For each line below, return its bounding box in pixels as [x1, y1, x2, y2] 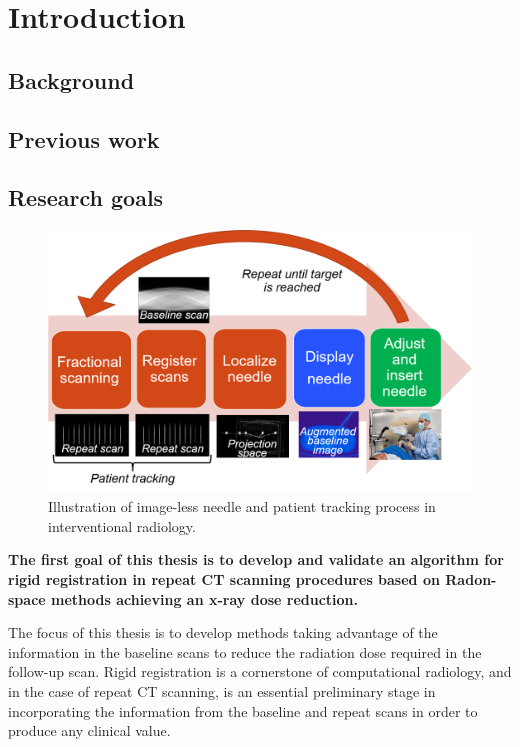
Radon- [445, 569, 497, 590]
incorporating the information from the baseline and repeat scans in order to [8, 700, 478, 721]
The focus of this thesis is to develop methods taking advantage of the [8, 622, 438, 643]
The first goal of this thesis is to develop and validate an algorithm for [8, 549, 504, 570]
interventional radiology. [48, 515, 196, 536]
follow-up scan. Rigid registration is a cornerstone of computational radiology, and [8, 661, 512, 682]
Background [8, 64, 135, 95]
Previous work [8, 123, 160, 154]
